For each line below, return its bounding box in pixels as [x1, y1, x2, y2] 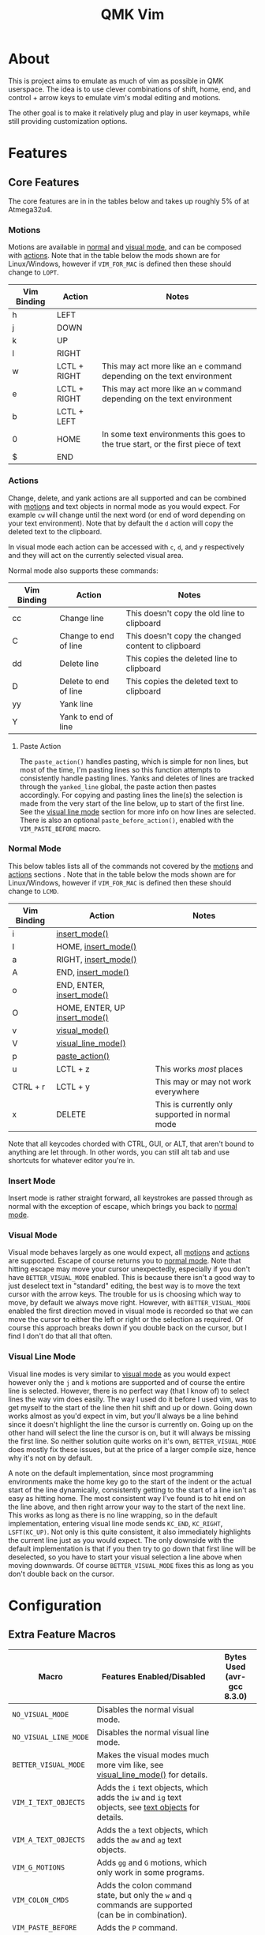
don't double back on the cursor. [8, 1569, 114, 1578]
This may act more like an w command [102, 384, 242, 395]
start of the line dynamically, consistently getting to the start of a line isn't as [8, 1485, 256, 1495]
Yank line [59, 698, 93, 709]
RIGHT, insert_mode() [56, 953, 137, 964]
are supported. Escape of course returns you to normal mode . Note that [8, 1256, 242, 1266]
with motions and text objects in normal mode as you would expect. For [8, 501, 241, 511]
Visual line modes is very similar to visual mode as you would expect [8, 1369, 231, 1379]
